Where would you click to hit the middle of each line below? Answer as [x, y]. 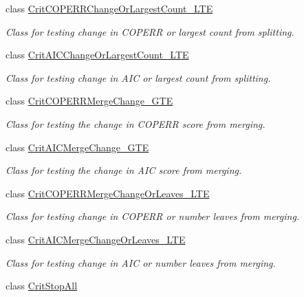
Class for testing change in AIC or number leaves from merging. [141, 262]
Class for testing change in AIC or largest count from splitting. [138, 77]
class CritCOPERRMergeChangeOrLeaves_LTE [108, 193]
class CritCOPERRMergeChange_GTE [89, 101]
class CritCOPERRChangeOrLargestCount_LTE [109, 8]
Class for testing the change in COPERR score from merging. [135, 123]
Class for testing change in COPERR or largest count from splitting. [150, 31]
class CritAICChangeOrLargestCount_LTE [97, 55]
